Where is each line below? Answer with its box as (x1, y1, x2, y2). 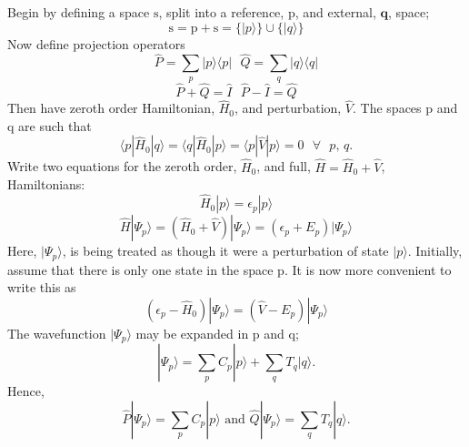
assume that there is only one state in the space (7, 259, 274, 279)
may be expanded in (135, 323, 249, 342)
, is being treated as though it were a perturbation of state (62, 241, 389, 260)
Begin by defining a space (7, 3, 150, 21)
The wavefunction (7, 323, 106, 342)
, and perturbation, (234, 98, 342, 117)
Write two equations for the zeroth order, (7, 157, 237, 176)
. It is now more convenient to (284, 259, 452, 279)
